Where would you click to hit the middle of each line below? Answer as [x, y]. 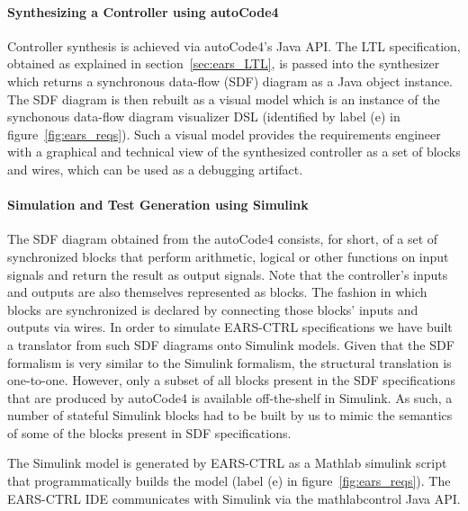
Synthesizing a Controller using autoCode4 [143, 11]
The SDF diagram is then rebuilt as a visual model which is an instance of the [224, 99]
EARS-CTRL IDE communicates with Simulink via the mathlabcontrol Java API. [234, 498]
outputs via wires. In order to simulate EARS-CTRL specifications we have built [230, 327]
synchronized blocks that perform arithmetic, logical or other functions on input [228, 256]
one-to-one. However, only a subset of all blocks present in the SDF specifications [231, 380]
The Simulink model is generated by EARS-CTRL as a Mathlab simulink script [227, 463]
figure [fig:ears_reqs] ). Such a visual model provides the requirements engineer [224, 134]
